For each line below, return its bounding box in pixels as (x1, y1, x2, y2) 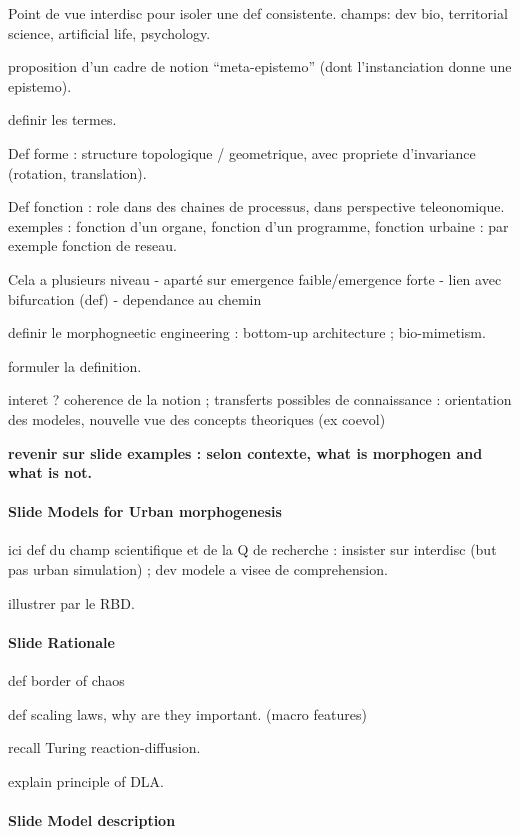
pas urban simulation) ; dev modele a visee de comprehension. (8, 559, 388, 580)
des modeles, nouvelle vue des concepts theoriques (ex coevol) (8, 408, 386, 429)
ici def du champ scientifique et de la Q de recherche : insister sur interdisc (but (8, 539, 497, 560)
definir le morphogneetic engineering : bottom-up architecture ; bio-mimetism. (8, 322, 486, 343)
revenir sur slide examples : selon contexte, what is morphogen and (8, 442, 483, 463)
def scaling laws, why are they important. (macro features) (8, 703, 367, 724)
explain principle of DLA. (8, 770, 165, 791)
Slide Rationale (8, 631, 115, 652)
